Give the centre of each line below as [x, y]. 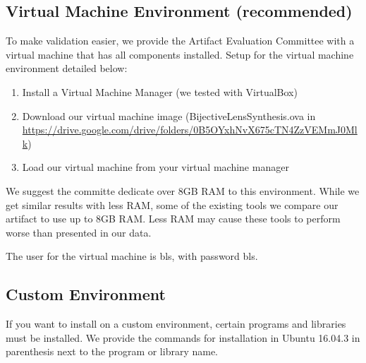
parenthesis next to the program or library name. [112, 351]
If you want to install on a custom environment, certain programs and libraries [176, 324]
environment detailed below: [67, 68]
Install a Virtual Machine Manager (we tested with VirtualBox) [160, 91]
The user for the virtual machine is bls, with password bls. [132, 256]
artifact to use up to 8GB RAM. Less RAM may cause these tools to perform [173, 219]
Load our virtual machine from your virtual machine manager [155, 167]
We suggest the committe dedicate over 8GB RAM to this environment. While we [183, 190]
